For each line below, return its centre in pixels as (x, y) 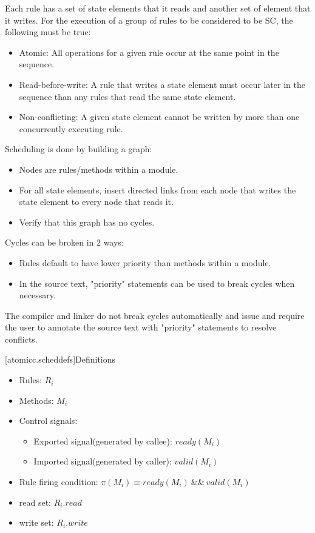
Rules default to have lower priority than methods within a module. (145, 262)
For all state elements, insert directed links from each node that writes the (157, 189)
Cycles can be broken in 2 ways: (64, 242)
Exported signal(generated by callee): (103, 441)
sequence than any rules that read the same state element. (127, 96)
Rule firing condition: (59, 482)
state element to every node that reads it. (96, 202)
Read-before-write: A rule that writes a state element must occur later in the (162, 84)
